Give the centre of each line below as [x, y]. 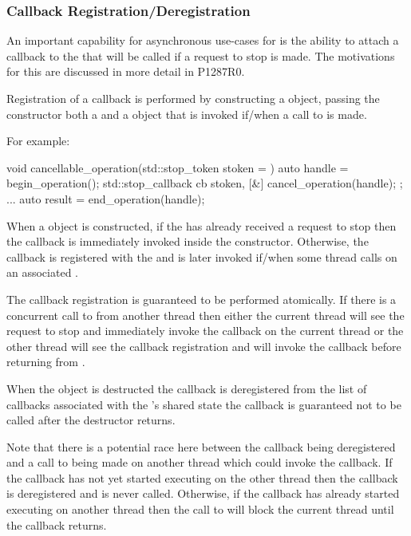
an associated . [42, 272]
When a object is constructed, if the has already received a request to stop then [202, 225]
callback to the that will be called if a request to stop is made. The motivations [201, 55]
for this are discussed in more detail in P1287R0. [126, 71]
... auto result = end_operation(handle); [106, 198]
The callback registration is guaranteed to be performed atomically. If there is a [202, 299]
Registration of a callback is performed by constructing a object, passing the [193, 98]
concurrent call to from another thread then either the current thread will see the [205, 315]
